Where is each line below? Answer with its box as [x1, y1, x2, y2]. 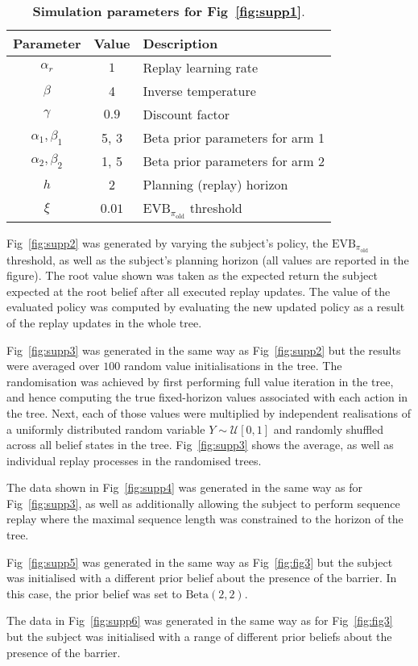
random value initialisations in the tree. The [123, 357, 342, 374]
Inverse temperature [143, 81, 256, 100]
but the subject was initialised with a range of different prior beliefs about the [6, 628, 392, 645]
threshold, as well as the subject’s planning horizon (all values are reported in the [6, 251, 409, 268]
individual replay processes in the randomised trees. [6, 452, 262, 468]
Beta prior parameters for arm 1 [143, 128, 325, 147]
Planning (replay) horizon [143, 175, 288, 194]
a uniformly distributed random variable [6, 420, 205, 437]
